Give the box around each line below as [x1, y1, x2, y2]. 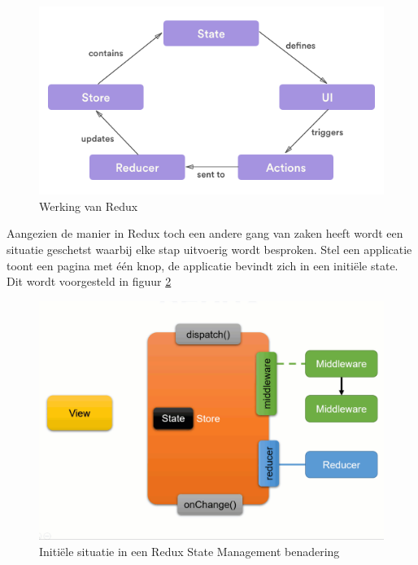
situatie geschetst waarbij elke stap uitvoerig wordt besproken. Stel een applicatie [7, 240, 412, 257]
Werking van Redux [39, 197, 138, 214]
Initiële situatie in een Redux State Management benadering [39, 542, 340, 559]
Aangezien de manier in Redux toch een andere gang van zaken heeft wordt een [7, 225, 403, 242]
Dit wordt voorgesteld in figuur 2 [7, 273, 172, 290]
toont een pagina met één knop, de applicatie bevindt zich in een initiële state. [7, 256, 398, 274]
